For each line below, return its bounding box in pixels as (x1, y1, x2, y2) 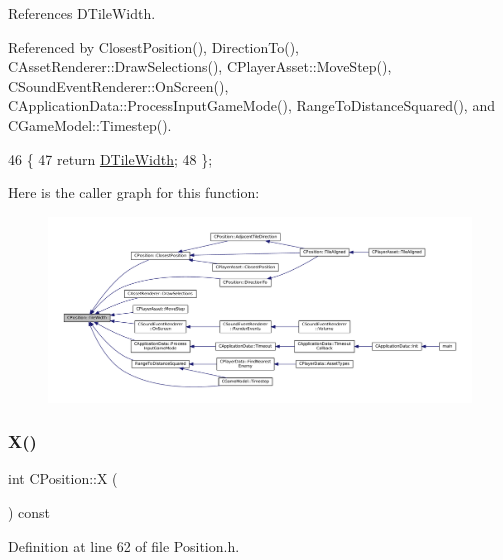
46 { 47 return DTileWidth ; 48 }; (8, 148, 213, 169)
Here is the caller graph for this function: (8, 182, 260, 203)
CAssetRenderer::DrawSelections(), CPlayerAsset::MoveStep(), (8, 56, 392, 77)
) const (8, 502, 51, 523)
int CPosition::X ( (8, 468, 118, 489)
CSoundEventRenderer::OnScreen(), (8, 75, 229, 96)
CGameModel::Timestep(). (8, 114, 172, 135)
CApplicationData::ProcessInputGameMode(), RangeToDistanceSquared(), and (8, 95, 495, 116)
